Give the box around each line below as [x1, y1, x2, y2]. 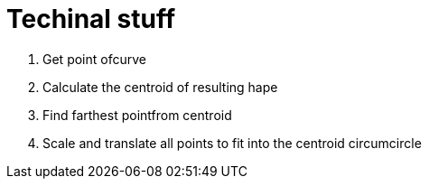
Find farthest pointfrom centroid [42, 107, 232, 123]
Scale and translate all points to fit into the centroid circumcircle [42, 135, 422, 151]
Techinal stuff [6, 4, 176, 34]
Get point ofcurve [42, 51, 146, 67]
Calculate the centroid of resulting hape [42, 79, 278, 95]
